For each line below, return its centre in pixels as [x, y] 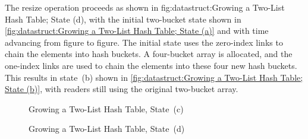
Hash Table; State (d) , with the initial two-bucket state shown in [123, 19]
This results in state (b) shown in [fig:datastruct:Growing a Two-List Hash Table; [154, 77]
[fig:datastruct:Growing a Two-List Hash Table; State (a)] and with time [137, 31]
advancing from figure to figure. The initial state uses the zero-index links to [144, 42]
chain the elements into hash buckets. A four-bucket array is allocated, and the [149, 54]
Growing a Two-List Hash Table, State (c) [106, 108]
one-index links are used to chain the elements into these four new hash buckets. [151, 65]
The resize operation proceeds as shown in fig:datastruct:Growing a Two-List [145, 7]
